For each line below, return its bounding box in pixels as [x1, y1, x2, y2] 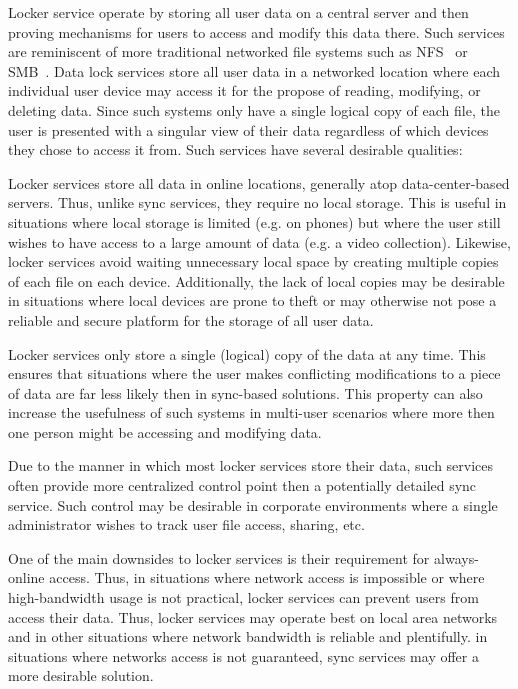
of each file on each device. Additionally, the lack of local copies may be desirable [8, 270, 505, 291]
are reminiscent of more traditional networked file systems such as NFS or [8, 41, 468, 62]
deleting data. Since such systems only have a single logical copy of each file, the [8, 99, 500, 120]
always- [434, 547, 479, 568]
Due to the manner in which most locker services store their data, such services [8, 455, 494, 476]
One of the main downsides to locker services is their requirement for [8, 547, 430, 568]
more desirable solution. [8, 665, 154, 686]
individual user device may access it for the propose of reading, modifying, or [8, 80, 481, 101]
